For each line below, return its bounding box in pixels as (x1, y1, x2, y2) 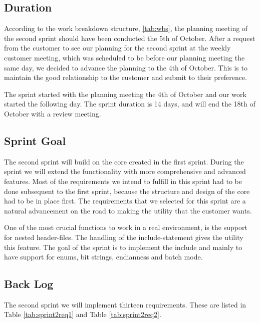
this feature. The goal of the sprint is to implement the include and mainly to (4, 241, 242, 252)
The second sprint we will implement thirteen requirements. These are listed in (4, 299, 246, 309)
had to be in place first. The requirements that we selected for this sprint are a (4, 195, 246, 206)
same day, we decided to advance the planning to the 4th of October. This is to (4, 62, 247, 72)
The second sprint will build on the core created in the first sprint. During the (4, 156, 244, 166)
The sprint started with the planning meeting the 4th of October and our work (4, 88, 246, 99)
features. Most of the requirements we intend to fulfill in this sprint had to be (4, 175, 242, 186)
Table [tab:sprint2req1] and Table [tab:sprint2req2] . (4, 309, 161, 319)
